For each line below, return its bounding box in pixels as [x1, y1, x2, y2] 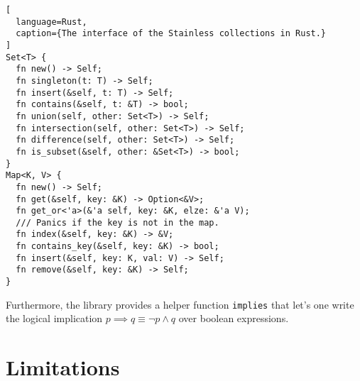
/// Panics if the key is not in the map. [16, 217, 219, 228]
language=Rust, [16, 16, 87, 27]
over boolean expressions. [178, 311, 289, 326]
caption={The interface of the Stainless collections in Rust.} [16, 28, 327, 39]
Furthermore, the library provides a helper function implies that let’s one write [6, 297, 354, 311]
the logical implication [6, 311, 103, 326]
